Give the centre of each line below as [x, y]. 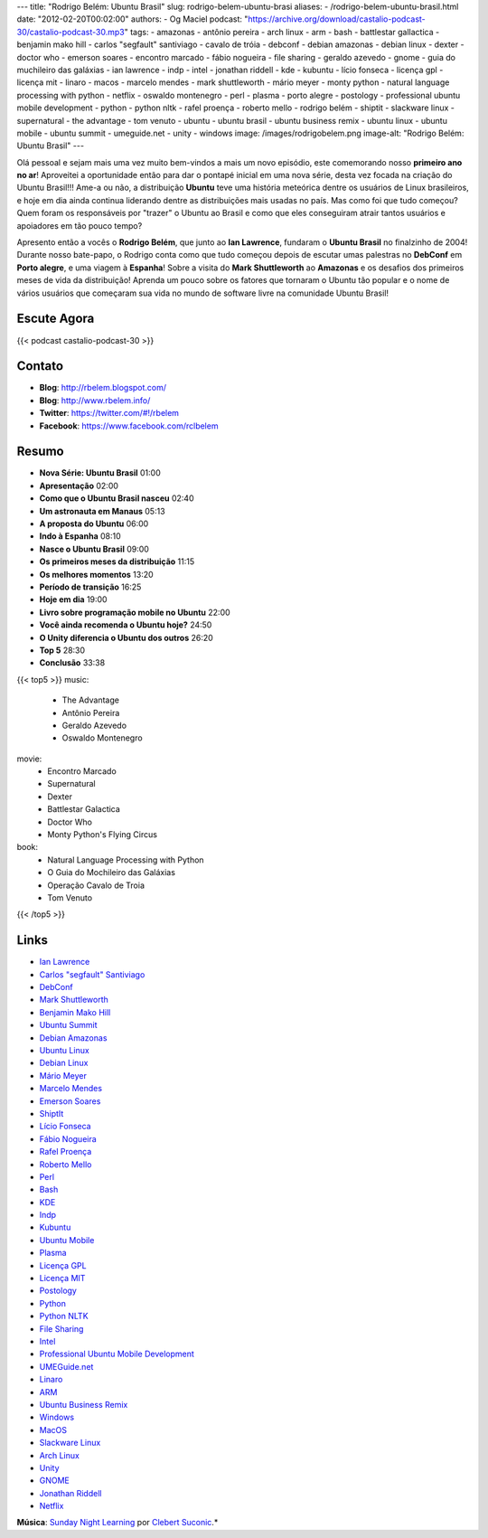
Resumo [40, 452]
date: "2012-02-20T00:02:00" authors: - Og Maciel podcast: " [132, 19]
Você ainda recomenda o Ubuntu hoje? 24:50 [126, 625]
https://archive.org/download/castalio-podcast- [337, 19]
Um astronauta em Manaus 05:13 [103, 511]
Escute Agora [56, 319]
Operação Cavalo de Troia [96, 885]
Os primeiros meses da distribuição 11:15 [117, 561]
